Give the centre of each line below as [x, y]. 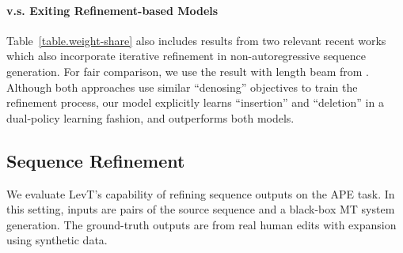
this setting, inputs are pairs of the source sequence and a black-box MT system [201, 209]
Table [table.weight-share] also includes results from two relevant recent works [196, 40]
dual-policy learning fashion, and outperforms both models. [150, 117]
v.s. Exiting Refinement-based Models [112, 10]
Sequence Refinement [96, 160]
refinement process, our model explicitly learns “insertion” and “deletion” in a [195, 102]
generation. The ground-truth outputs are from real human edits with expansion [201, 224]
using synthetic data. [57, 240]
